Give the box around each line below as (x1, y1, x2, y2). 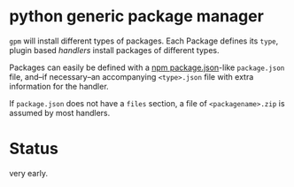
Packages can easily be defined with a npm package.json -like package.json (9, 62, 285, 73)
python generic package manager (9, 6, 264, 27)
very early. (9, 168, 49, 178)
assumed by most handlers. (9, 107, 111, 118)
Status (9, 139, 59, 159)
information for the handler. (9, 81, 109, 91)
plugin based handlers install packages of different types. (9, 44, 220, 55)
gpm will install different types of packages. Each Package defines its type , (9, 35, 279, 46)
